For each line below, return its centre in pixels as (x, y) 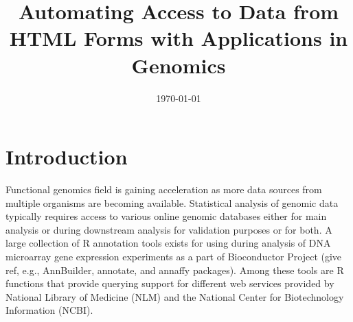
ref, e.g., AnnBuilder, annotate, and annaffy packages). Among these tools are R (175, 270)
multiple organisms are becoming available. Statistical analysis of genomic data (172, 202)
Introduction (67, 157)
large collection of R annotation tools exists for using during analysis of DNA (168, 243)
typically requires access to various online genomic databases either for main (166, 216)
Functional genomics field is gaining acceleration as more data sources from (164, 189)
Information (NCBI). (49, 310)
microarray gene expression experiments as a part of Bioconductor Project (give (174, 256)
